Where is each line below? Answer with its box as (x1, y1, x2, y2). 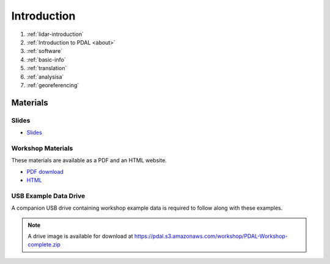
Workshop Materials (11, 144, 73, 152)
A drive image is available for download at (28, 232, 134, 240)
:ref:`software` (26, 48, 63, 55)
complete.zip (28, 241, 61, 248)
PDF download (26, 168, 64, 175)
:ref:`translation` (26, 65, 67, 72)
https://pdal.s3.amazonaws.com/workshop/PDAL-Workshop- (134, 232, 288, 240)
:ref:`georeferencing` (26, 81, 79, 88)
